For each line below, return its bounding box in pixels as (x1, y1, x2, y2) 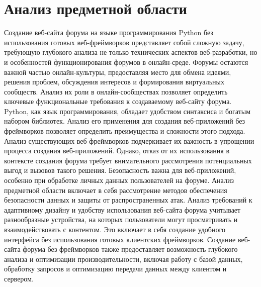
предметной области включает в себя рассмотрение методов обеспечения (4, 184, 227, 195)
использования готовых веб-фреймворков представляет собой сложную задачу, (4, 37, 244, 47)
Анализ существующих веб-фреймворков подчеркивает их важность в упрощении (4, 135, 254, 146)
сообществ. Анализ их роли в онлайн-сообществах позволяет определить (4, 86, 228, 97)
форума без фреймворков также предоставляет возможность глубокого (23, 244, 238, 254)
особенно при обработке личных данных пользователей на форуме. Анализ (4, 175, 234, 185)
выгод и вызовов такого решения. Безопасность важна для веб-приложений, (4, 165, 236, 175)
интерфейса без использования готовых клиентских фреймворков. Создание (4, 234, 236, 244)
